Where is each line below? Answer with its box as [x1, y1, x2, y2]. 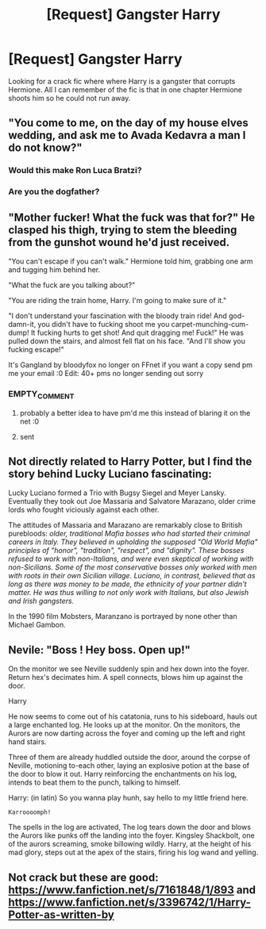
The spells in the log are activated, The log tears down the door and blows [8, 823, 252, 832]
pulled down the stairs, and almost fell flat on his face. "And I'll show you [8, 336, 246, 346]
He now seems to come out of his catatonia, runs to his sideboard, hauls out [8, 712, 258, 721]
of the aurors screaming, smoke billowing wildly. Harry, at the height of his [8, 839, 252, 849]
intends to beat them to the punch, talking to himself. [8, 777, 181, 787]
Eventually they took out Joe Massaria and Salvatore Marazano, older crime [8, 497, 256, 506]
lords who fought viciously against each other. [8, 505, 160, 515]
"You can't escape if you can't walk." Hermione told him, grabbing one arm [8, 256, 253, 266]
